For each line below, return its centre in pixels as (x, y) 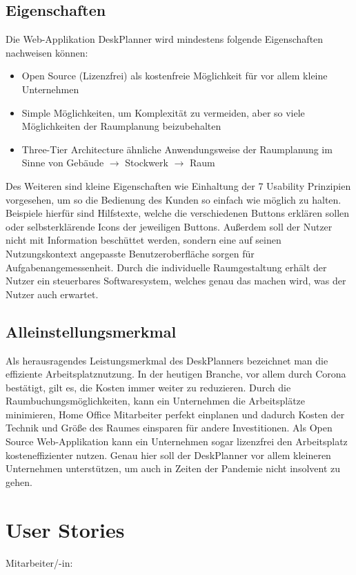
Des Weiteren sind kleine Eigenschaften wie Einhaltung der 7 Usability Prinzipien (178, 185)
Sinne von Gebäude (63, 163)
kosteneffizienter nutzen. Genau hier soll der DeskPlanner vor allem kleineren (168, 455)
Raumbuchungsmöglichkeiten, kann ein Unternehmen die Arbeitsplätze (156, 401)
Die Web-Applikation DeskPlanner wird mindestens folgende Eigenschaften (165, 39)
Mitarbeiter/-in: (39, 562)
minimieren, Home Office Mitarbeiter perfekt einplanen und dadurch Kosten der (175, 414)
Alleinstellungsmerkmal (91, 331)
